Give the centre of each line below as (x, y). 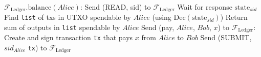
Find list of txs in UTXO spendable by (68, 17)
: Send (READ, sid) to (115, 6)
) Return (234, 17)
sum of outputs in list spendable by (62, 27)
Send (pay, (158, 27)
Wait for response (205, 6)
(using (162, 17)
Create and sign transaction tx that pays (69, 37)
